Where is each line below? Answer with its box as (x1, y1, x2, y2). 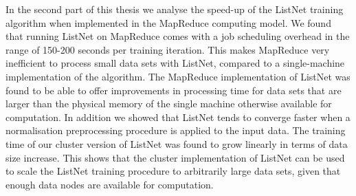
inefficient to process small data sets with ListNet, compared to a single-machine (5, 56, 345, 70)
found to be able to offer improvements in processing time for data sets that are (5, 83, 342, 97)
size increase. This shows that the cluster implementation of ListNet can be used (5, 150, 345, 164)
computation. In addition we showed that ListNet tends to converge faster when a (5, 109, 351, 124)
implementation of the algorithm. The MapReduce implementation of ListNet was (5, 69, 351, 83)
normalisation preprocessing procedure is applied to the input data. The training (5, 123, 346, 138)
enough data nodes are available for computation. (5, 177, 214, 191)
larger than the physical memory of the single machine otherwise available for (5, 96, 332, 111)
